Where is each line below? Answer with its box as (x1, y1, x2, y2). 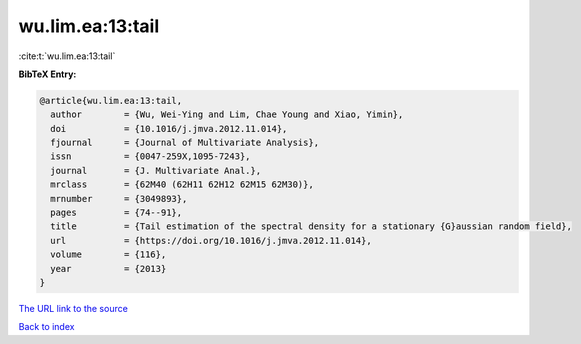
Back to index (18, 321, 75, 333)
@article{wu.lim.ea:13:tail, (39, 95, 183, 106)
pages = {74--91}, (50, 207, 183, 219)
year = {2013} (50, 263, 167, 274)
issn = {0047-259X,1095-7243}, (50, 151, 251, 162)
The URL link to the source (18, 302, 129, 314)
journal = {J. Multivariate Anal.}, (50, 165, 262, 176)
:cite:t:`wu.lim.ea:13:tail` (18, 50, 116, 62)
